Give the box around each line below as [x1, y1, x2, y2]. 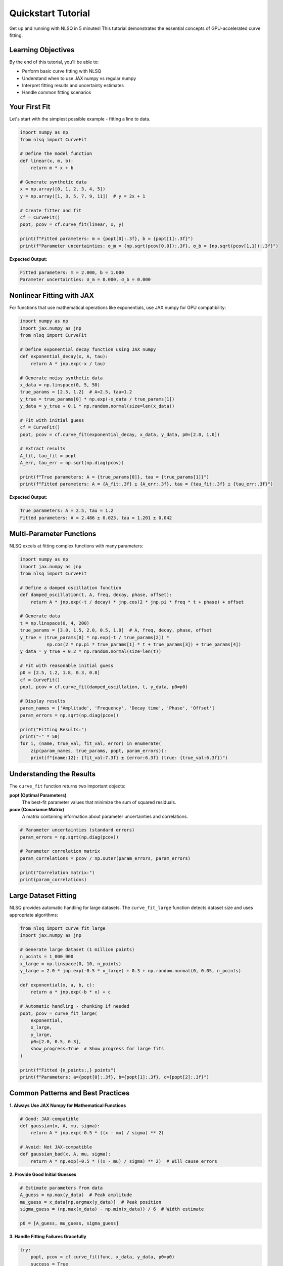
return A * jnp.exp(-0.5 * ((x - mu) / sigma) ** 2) [30, 1130, 164, 1136]
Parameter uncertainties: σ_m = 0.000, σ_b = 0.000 [20, 276, 151, 282]
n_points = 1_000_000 [20, 954, 74, 960]
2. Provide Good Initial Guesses [9, 1171, 77, 1177]
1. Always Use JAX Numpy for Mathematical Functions [9, 1102, 126, 1109]
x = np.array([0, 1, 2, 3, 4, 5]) [20, 186, 106, 192]
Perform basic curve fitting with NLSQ [22, 68, 101, 74]
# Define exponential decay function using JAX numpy [20, 346, 156, 352]
